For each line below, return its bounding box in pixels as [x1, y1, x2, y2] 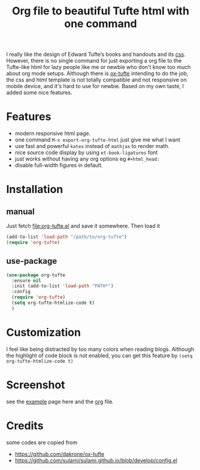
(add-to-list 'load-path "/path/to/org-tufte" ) [6, 234, 128, 240]
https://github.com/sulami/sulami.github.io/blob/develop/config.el [14, 457, 178, 464]
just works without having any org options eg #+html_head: [14, 155, 160, 162]
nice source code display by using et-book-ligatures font [14, 149, 158, 156]
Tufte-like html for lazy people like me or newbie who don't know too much [6, 64, 191, 71]
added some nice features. [6, 89, 72, 97]
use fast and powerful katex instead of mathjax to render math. [14, 143, 169, 150]
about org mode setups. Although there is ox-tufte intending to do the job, [6, 70, 189, 77]
